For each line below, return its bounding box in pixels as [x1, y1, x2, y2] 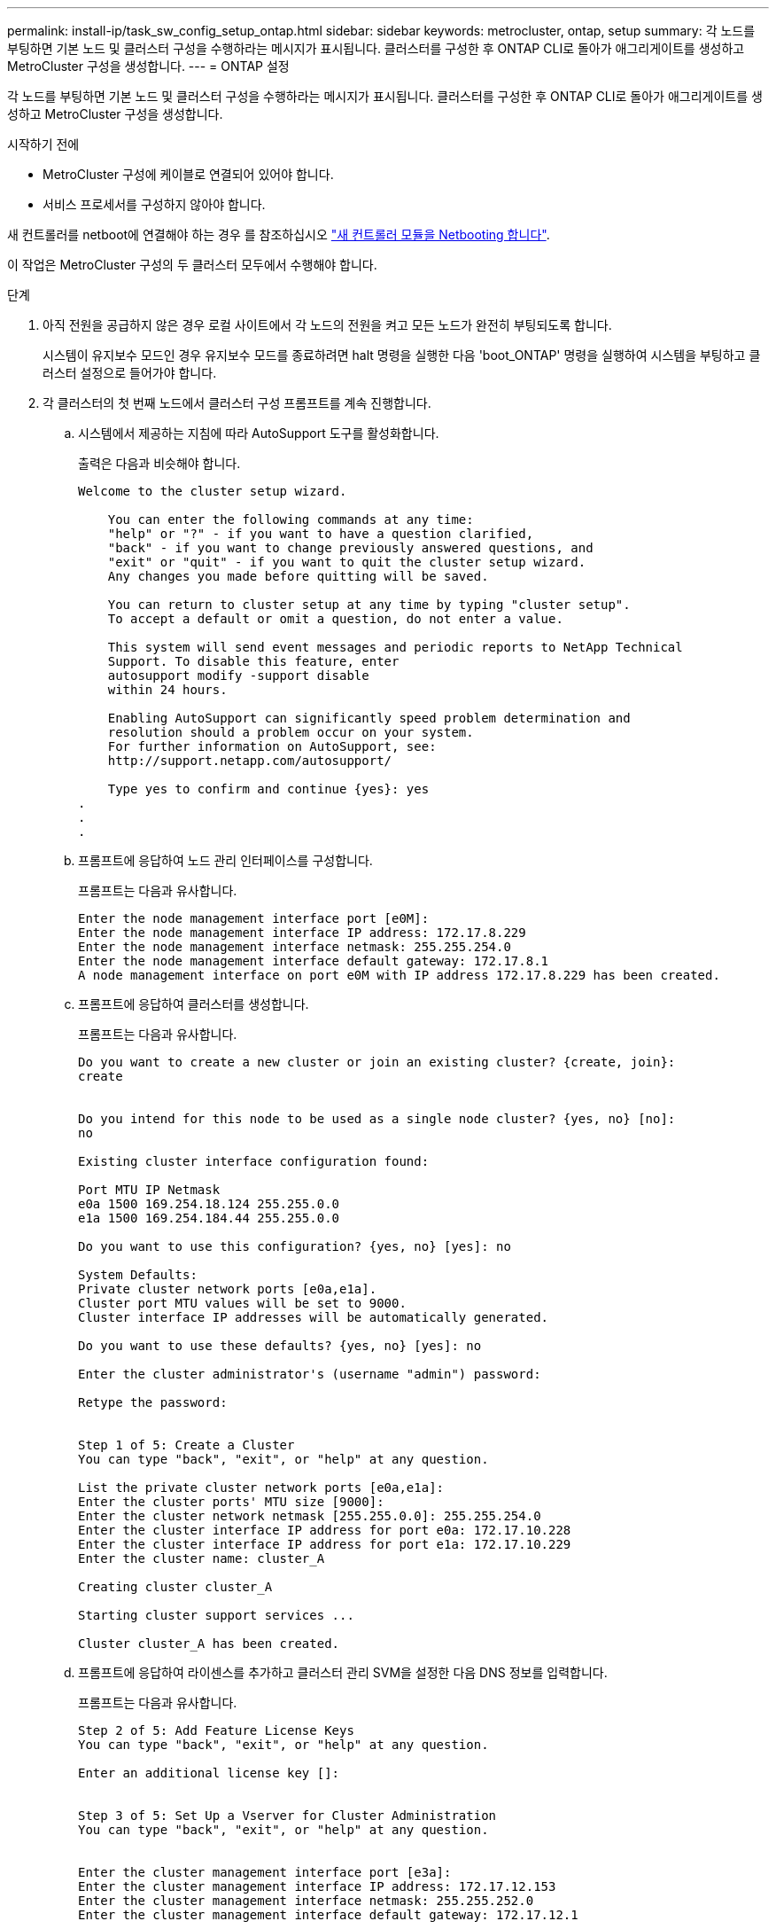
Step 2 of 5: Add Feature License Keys [78, 1723, 354, 1738]
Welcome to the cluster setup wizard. [78, 484, 347, 498]
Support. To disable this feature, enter [107, 654, 400, 668]
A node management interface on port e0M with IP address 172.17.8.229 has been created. [78, 968, 720, 982]
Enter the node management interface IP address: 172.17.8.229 [78, 925, 526, 940]
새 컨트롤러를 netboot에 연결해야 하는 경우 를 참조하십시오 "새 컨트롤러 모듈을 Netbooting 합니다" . [7, 227, 550, 242]
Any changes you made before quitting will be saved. [107, 569, 489, 583]
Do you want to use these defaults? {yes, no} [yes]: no [78, 1339, 482, 1353]
